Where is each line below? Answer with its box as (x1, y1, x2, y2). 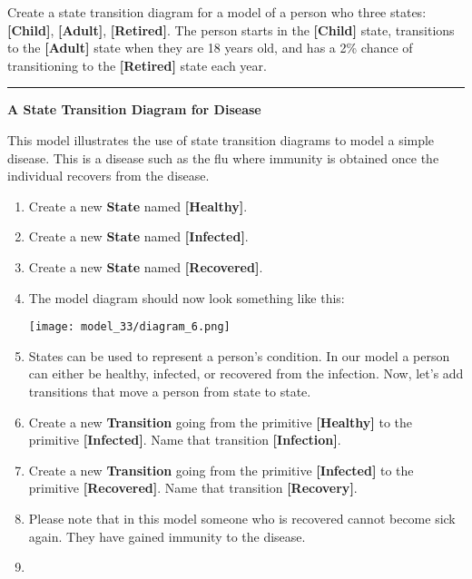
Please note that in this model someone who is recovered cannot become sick (28, 508, 456, 527)
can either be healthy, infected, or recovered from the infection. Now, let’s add (28, 364, 464, 383)
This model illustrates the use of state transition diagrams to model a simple (7, 130, 435, 149)
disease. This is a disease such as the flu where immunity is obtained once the (7, 148, 439, 167)
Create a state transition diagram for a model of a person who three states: (7, 3, 427, 21)
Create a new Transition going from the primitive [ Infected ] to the (28, 460, 414, 479)
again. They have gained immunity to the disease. (28, 526, 306, 545)
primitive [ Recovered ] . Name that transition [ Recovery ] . (28, 478, 358, 497)
